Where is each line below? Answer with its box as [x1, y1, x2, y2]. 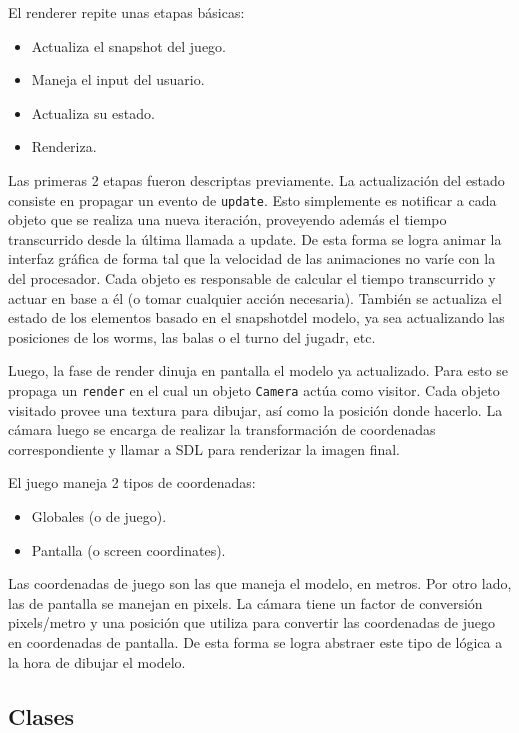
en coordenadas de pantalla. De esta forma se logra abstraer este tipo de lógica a [8, 631, 503, 652]
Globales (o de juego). [31, 506, 167, 526]
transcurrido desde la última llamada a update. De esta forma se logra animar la [8, 228, 502, 249]
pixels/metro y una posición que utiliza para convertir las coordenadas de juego [8, 612, 496, 633]
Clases [8, 700, 75, 731]
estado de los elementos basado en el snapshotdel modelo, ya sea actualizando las [8, 307, 505, 328]
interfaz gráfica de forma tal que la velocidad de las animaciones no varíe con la [8, 248, 496, 269]
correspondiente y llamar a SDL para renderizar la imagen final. [8, 438, 400, 459]
